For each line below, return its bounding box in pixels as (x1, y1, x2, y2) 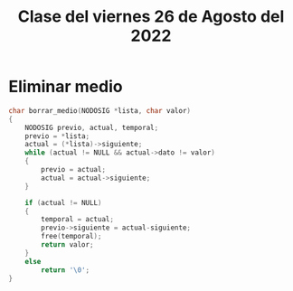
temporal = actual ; (41, 215, 115, 224)
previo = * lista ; (24, 131, 90, 141)
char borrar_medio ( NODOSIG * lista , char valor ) (8, 106, 192, 115)
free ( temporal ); (41, 232, 102, 241)
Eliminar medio (8, 77, 123, 97)
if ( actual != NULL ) (24, 198, 102, 207)
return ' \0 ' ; (41, 265, 90, 275)
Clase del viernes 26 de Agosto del (17, 6, 285, 27)
